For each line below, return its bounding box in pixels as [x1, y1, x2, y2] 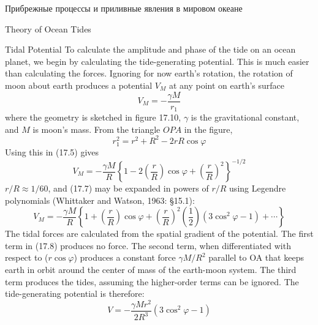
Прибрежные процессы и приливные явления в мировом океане [5, 2, 243, 14]
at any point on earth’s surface [168, 78, 285, 91]
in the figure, [184, 122, 233, 135]
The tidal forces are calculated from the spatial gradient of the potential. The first [5, 227, 314, 240]
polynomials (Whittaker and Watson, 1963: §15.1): [5, 193, 195, 206]
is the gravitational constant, [191, 111, 300, 124]
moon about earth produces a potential [5, 78, 153, 91]
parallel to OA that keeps [208, 251, 304, 264]
